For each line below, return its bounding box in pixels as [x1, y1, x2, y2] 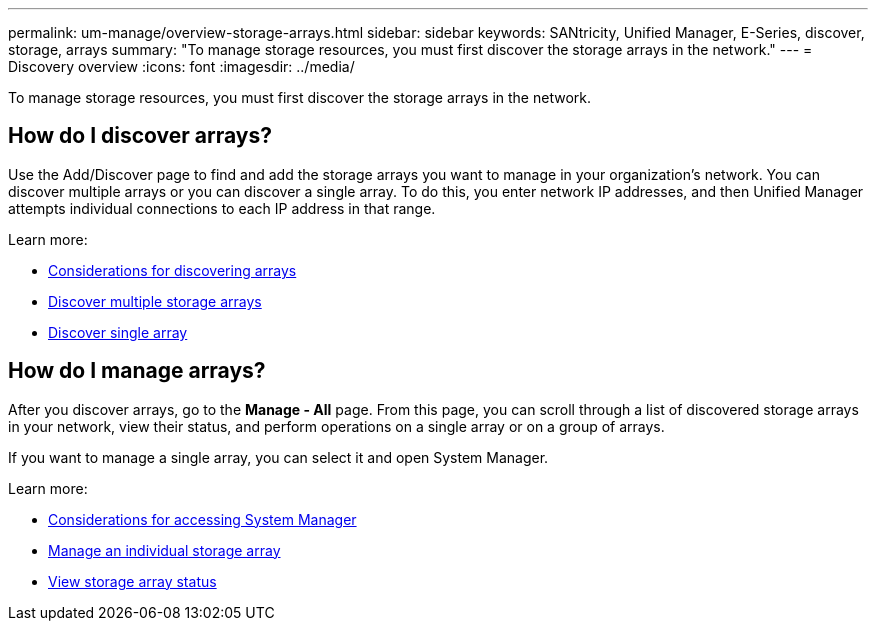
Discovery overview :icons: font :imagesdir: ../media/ [8, 58, 355, 75]
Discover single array [48, 323, 188, 341]
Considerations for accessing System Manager [48, 510, 357, 528]
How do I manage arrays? [8, 358, 266, 384]
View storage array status [48, 572, 217, 590]
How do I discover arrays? [8, 123, 273, 149]
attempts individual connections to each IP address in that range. [8, 199, 436, 217]
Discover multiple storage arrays [48, 292, 262, 310]
